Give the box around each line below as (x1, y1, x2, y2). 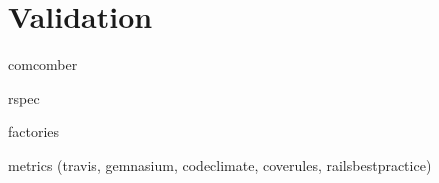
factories (8, 121, 60, 142)
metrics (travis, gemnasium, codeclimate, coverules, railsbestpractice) (8, 154, 432, 175)
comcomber (8, 54, 78, 75)
